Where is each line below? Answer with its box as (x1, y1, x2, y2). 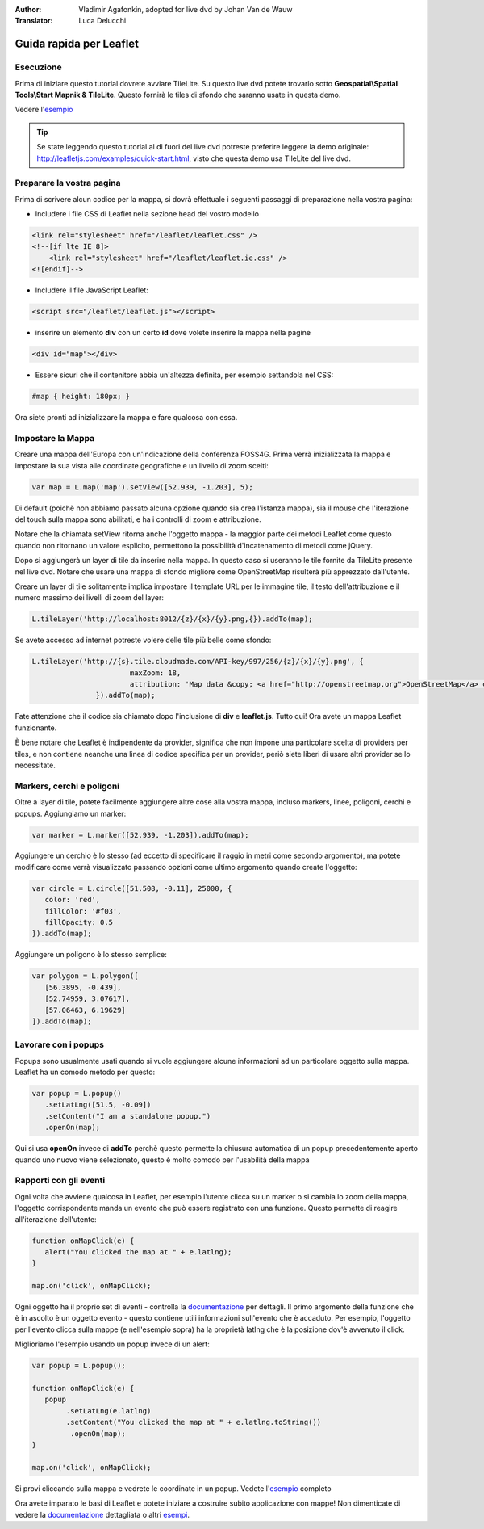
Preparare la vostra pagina (15, 178, 121, 189)
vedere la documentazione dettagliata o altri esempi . (15, 1510, 190, 1519)
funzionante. (15, 723, 57, 733)
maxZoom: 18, (129, 668, 181, 678)
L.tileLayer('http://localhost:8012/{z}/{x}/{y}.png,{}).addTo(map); (31, 615, 313, 624)
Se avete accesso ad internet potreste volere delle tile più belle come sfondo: (15, 635, 272, 645)
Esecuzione (15, 61, 62, 73)
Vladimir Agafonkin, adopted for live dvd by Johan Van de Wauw (78, 5, 293, 14)
